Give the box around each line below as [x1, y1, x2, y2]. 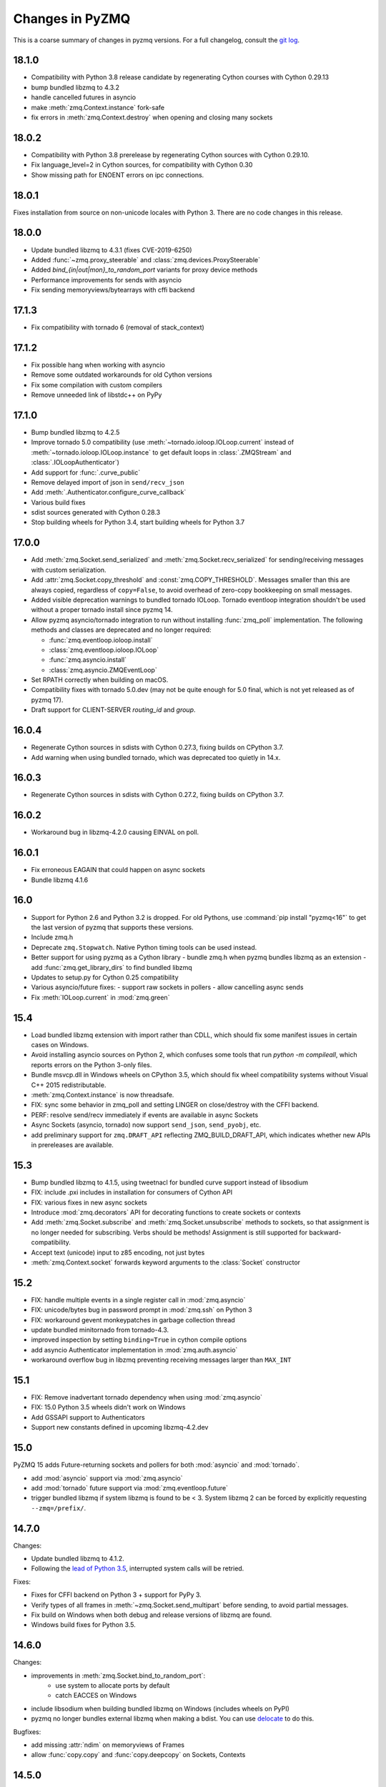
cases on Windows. [31, 1040, 89, 1049]
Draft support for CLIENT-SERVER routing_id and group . [31, 706, 196, 714]
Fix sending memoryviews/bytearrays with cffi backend [31, 286, 195, 294]
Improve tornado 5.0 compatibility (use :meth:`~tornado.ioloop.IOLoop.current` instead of [31, 438, 295, 447]
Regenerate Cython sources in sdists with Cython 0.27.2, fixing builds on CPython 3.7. [31, 791, 284, 799]
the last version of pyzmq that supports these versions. [31, 923, 194, 931]
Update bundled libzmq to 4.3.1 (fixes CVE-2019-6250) [31, 245, 192, 254]
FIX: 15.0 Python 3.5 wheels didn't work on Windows [31, 1403, 186, 1412]
